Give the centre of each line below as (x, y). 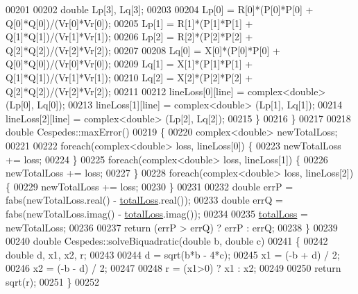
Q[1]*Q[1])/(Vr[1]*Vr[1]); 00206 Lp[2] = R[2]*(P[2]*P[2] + (129, 36)
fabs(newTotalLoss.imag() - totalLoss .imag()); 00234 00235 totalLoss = (157, 213)
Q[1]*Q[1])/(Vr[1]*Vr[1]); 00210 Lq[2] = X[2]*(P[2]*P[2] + (129, 77)
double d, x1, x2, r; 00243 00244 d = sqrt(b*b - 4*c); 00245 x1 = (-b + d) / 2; (173, 254)
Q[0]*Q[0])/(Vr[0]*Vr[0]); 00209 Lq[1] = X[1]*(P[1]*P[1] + (129, 64)
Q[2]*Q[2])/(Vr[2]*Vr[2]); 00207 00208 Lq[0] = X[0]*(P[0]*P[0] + (143, 50)
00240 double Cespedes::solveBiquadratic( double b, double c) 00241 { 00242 (167, 241)
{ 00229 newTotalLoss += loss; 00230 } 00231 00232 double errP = (150, 186)
